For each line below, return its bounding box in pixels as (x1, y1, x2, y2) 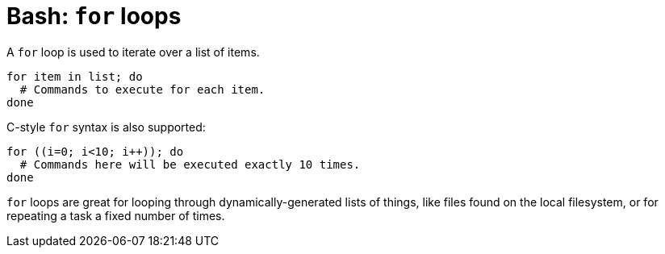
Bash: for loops (6, 2, 182, 30)
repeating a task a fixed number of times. (6, 208, 225, 223)
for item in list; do (6, 69, 143, 83)
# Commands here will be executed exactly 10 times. (19, 157, 361, 171)
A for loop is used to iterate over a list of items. (6, 44, 260, 59)
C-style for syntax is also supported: (6, 119, 206, 134)
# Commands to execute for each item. (19, 82, 266, 96)
